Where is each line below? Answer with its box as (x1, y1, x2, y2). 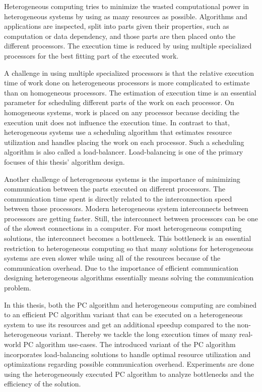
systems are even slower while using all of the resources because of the (4, 253, 221, 263)
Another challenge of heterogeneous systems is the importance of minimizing (4, 173, 240, 184)
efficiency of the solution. (4, 378, 81, 389)
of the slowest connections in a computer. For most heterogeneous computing (4, 223, 242, 233)
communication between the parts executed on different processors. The (4, 183, 226, 194)
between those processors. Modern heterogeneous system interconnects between (4, 203, 248, 214)
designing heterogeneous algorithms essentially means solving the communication (4, 272, 254, 283)
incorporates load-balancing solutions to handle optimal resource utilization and (4, 349, 251, 359)
